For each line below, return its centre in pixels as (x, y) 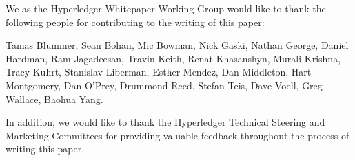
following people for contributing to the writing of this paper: (135, 22)
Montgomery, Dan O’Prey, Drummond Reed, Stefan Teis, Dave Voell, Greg (164, 85)
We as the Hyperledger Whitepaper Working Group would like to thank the (166, 8)
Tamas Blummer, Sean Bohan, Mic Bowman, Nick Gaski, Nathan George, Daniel (177, 45)
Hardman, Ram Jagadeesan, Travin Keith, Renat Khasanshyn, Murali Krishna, (173, 58)
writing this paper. (45, 149)
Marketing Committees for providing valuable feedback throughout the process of (177, 135)
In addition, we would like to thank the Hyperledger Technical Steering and (165, 122)
